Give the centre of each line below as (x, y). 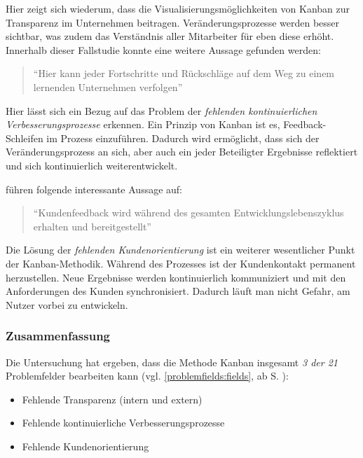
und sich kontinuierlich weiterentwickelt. (92, 165)
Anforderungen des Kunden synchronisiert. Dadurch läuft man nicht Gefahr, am (178, 291)
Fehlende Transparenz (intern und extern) (112, 399)
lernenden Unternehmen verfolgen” (108, 86)
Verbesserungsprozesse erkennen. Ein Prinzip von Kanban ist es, (143, 124)
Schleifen (25, 138)
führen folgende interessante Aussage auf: (94, 189)
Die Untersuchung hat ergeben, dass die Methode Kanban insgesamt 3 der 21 (172, 362)
